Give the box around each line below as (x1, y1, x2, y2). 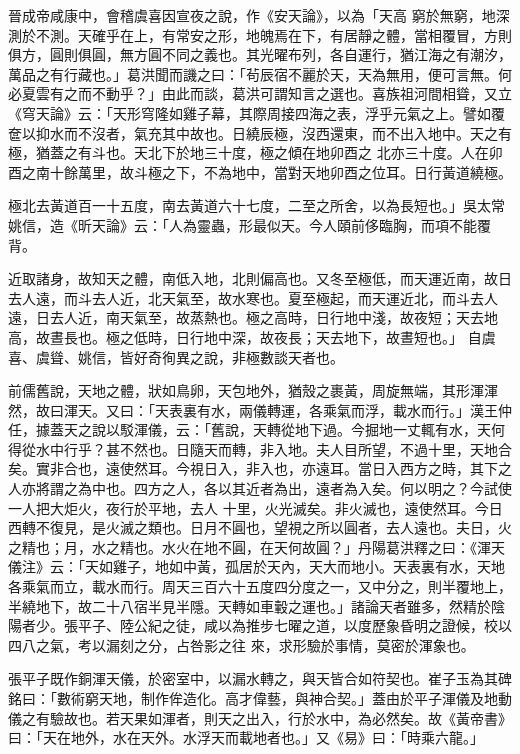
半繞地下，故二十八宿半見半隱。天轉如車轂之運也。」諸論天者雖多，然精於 (8, 595, 491, 616)
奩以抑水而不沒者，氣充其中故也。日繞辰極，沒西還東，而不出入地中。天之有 (8, 122, 512, 143)
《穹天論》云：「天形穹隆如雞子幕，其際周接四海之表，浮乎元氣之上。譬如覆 (8, 102, 505, 123)
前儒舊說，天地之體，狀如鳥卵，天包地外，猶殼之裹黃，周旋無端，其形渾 (8, 380, 484, 401)
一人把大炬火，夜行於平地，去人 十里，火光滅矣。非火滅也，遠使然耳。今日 (8, 497, 503, 518)
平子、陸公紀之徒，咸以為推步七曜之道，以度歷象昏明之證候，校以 (77, 615, 512, 636)
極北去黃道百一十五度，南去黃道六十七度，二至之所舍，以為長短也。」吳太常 (8, 195, 505, 216)
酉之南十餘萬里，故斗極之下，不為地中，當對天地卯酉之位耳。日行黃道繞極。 (8, 161, 512, 182)
